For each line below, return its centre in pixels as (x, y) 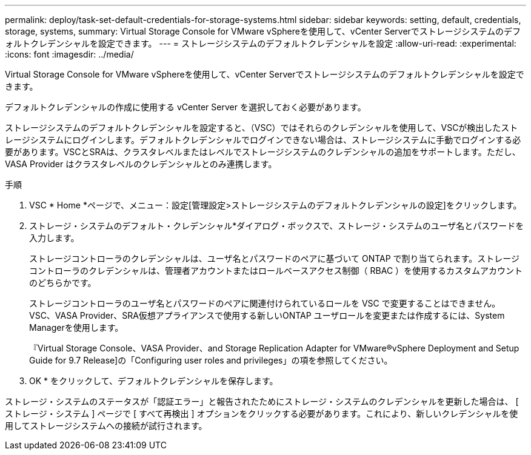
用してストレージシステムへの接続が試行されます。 (106, 426)
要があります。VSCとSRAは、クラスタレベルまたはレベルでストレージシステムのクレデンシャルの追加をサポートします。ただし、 (263, 152)
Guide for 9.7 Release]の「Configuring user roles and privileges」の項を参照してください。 (211, 360)
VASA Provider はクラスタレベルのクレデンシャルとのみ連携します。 (141, 164)
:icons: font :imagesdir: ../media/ (69, 54)
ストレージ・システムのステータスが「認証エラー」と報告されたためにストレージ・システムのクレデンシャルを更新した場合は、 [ (262, 401)
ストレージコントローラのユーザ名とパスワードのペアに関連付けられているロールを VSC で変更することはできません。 (265, 303)
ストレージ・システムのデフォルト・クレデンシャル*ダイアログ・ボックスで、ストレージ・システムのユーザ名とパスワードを (277, 226)
